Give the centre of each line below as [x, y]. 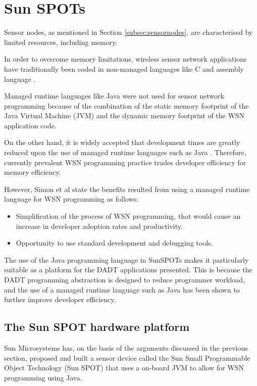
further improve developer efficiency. [60, 299]
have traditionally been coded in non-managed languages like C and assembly [124, 68]
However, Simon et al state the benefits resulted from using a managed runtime [127, 189]
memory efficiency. [33, 172]
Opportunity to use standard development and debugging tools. [114, 243]
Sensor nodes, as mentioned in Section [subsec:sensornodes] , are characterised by [128, 32]
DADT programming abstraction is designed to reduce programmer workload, [124, 279]
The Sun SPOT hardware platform [97, 327]
